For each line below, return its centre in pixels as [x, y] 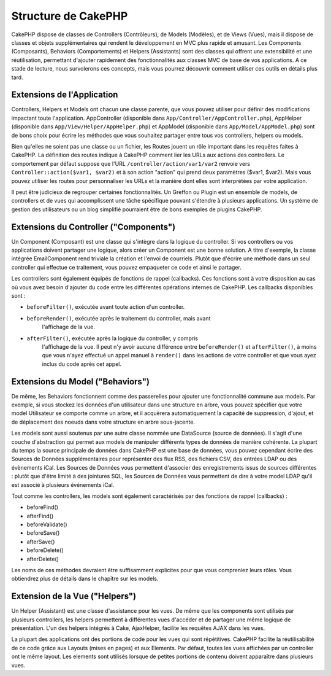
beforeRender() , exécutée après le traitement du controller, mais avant [119, 318]
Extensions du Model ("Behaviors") [81, 382]
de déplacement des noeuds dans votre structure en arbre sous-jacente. [103, 422]
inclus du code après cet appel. [82, 364]
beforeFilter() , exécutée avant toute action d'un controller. [106, 307]
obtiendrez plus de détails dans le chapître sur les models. [85, 579]
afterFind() [40, 516]
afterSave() [41, 542]
